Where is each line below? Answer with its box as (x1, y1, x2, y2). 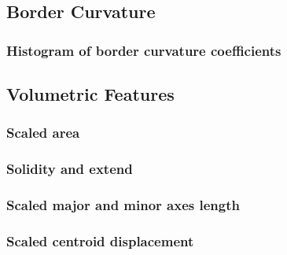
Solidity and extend (6, 159, 133, 179)
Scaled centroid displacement (6, 231, 194, 250)
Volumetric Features (6, 82, 175, 106)
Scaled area (6, 123, 80, 142)
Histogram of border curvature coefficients (6, 40, 281, 60)
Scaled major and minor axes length (6, 195, 240, 215)
